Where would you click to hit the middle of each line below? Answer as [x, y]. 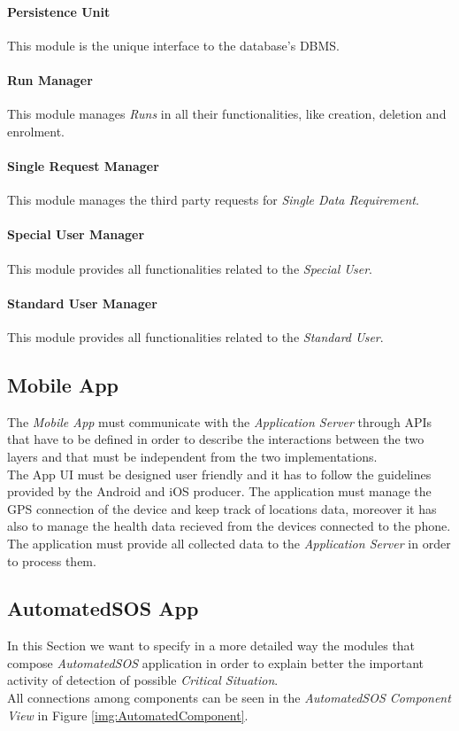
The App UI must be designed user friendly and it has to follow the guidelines [219, 474]
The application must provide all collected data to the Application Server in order [229, 543]
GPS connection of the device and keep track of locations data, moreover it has [222, 508]
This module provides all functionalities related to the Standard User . [195, 336]
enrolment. [36, 131]
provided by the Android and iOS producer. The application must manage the [219, 491]
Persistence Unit [59, 11]
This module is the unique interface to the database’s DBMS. [174, 45]
